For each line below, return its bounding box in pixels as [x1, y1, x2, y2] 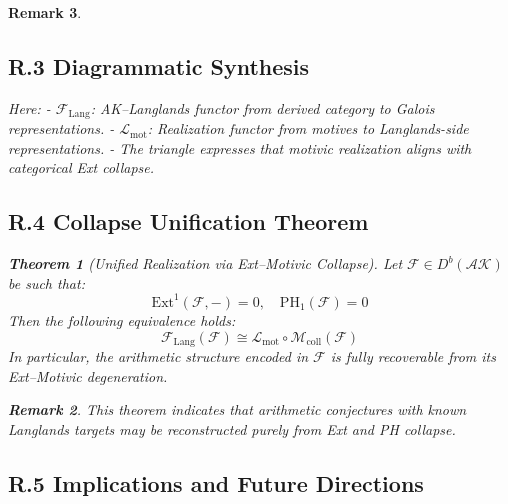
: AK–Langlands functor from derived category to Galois [90, 97, 435, 118]
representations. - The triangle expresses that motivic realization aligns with [8, 137, 472, 158]
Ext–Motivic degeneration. [8, 365, 168, 386]
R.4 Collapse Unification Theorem [8, 206, 369, 237]
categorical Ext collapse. [8, 157, 155, 178]
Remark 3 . [8, 2, 82, 22]
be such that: [8, 272, 85, 293]
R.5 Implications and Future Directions [8, 467, 424, 498]
